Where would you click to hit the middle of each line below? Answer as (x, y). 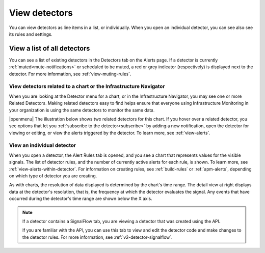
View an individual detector (42, 145)
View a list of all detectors (50, 48)
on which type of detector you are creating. (53, 176)
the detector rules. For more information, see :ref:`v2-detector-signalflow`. (97, 237)
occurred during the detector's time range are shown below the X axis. (80, 198)
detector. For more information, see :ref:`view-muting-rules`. (70, 74)
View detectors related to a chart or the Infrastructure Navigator (87, 86)
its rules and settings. (31, 34)
